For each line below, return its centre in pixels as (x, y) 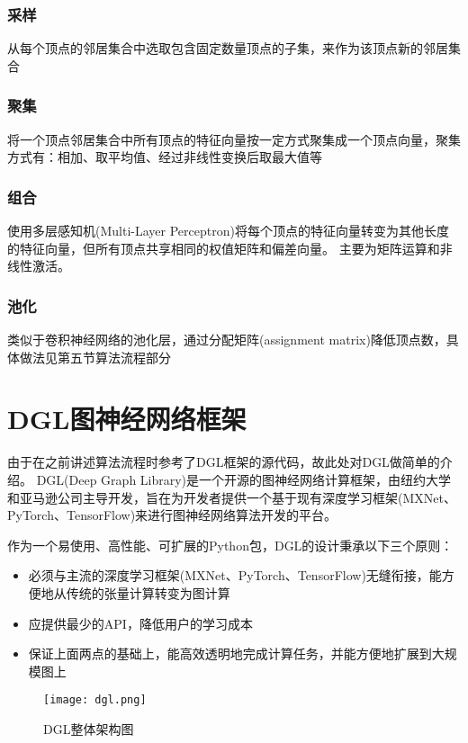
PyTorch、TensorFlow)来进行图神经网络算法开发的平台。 (172, 515)
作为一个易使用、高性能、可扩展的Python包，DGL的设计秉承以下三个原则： (230, 545)
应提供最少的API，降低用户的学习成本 (140, 623)
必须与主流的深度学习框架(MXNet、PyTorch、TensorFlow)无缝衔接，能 (235, 575)
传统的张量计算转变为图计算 (148, 592)
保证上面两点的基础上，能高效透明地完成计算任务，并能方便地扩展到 (230, 653)
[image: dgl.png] (95, 700)
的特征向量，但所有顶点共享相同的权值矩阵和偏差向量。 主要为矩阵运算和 (224, 248)
